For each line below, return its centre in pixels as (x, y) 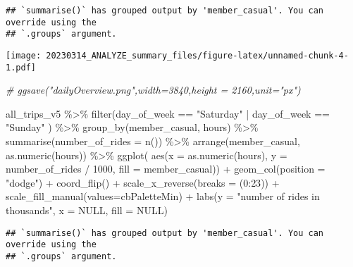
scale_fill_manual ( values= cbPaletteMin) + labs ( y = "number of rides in (163, 196)
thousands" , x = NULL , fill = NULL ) (87, 210)
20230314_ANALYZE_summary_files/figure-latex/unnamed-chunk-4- (197, 55)
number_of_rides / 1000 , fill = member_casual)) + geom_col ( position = (166, 169)
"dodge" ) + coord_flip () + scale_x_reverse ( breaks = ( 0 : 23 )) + (143, 182)
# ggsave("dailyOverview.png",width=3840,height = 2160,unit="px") (153, 90)
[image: (24, 55)
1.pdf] (21, 67)
